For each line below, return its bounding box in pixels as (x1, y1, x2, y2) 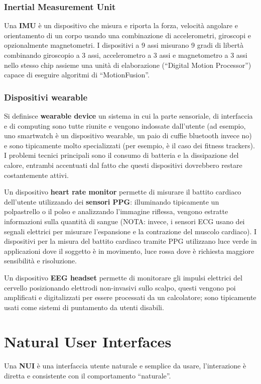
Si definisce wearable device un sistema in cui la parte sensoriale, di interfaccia (4, 111, 253, 121)
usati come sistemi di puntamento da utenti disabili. (4, 302, 164, 312)
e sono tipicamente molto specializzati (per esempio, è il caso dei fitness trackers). (4, 140, 255, 150)
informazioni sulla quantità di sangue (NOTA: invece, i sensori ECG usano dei (4, 216, 245, 226)
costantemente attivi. (4, 169, 69, 180)
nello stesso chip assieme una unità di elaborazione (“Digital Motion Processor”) (4, 59, 251, 70)
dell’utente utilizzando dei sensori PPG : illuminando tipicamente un (4, 196, 219, 207)
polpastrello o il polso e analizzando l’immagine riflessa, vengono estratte (4, 206, 228, 217)
